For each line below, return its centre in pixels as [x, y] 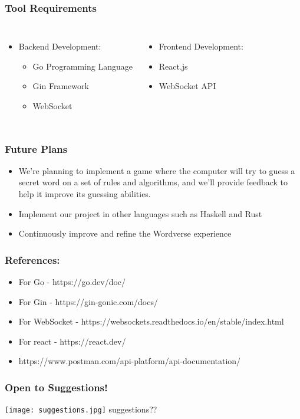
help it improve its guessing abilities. [85, 194]
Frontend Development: [201, 46]
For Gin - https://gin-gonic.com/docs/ [88, 301]
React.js [173, 66]
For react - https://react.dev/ [72, 341]
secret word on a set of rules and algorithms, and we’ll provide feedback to [153, 182]
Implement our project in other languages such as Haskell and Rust [140, 213]
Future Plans [36, 148]
